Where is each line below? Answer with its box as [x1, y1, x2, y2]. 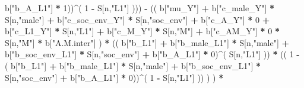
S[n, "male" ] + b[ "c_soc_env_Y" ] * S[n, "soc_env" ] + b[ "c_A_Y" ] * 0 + [5, 13, 270, 25]
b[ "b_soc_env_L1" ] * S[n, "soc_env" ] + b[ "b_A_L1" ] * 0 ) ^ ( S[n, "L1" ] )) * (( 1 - [5, 48, 300, 60]
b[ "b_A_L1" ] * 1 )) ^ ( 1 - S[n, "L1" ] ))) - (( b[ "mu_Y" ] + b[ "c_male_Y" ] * [5, 2, 275, 14]
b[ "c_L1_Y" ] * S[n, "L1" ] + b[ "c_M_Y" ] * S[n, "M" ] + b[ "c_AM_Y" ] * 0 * [5, 25, 280, 37]
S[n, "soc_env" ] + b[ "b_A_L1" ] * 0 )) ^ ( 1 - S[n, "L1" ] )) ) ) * [5, 71, 224, 83]
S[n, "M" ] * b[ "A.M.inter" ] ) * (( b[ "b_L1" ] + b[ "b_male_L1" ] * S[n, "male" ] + [5, 36, 290, 48]
